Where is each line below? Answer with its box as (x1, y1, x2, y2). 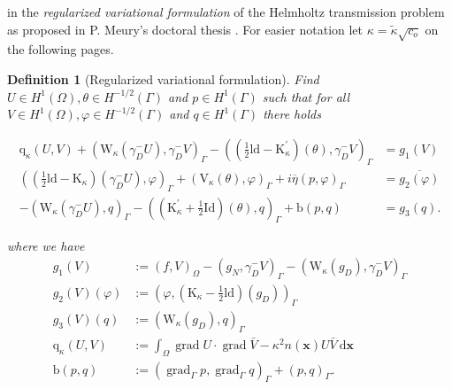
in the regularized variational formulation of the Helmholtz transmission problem (7, 3, 445, 20)
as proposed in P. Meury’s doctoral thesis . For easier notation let (7, 19, 364, 38)
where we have (7, 237, 85, 255)
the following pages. (7, 40, 114, 58)
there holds (263, 105, 321, 123)
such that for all (262, 87, 350, 105)
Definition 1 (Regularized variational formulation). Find (7, 69, 319, 88)
